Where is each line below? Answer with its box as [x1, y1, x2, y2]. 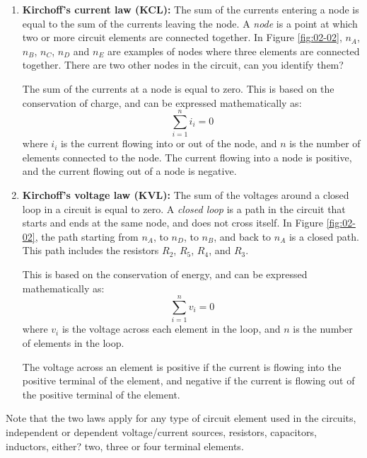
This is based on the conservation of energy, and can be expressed [22, 267, 308, 282]
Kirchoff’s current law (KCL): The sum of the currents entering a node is [22, 2, 359, 16]
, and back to [214, 229, 272, 244]
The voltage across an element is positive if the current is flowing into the [22, 359, 342, 374]
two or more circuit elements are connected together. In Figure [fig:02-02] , [22, 30, 342, 45]
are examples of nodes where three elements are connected [107, 43, 360, 58]
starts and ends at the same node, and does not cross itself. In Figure [22, 215, 323, 230]
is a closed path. [289, 229, 359, 244]
